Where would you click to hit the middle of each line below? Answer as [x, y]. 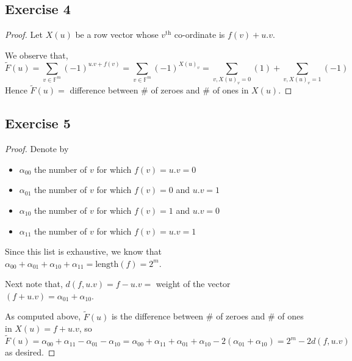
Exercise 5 [38, 123]
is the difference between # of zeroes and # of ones [207, 316]
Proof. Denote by [37, 149]
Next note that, [34, 284]
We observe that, [37, 55]
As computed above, [43, 316]
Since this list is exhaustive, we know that [83, 251]
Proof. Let [24, 35]
